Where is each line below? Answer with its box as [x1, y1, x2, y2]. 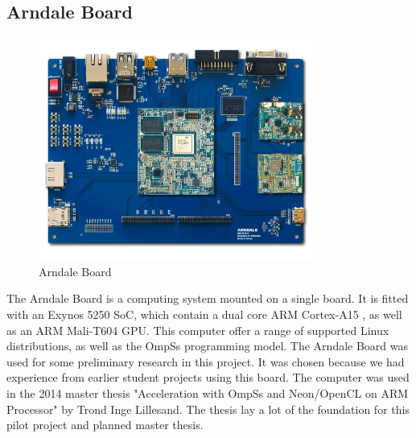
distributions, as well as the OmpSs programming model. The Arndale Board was [6, 337, 409, 354]
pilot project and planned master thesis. [6, 416, 204, 433]
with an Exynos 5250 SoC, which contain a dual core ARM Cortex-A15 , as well [6, 305, 402, 322]
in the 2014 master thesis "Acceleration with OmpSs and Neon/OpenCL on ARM [6, 384, 409, 401]
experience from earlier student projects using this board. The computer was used [6, 369, 410, 386]
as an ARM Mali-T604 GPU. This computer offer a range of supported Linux [6, 321, 389, 338]
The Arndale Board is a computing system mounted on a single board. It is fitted [6, 290, 409, 307]
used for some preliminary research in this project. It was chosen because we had [6, 353, 405, 370]
